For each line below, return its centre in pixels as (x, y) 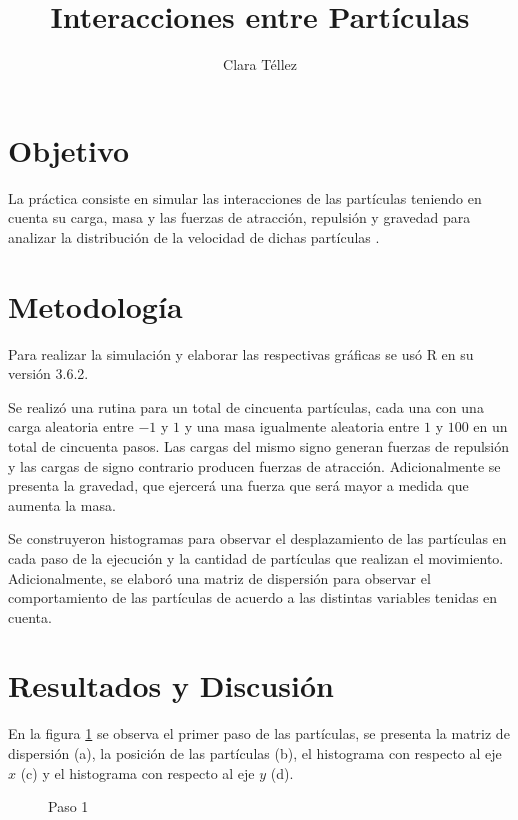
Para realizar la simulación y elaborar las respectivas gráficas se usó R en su (241, 353)
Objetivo (69, 149)
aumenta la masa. (62, 504)
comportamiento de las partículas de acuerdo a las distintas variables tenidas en (253, 597)
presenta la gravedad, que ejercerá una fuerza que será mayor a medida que (238, 485)
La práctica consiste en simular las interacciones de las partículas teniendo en (245, 197)
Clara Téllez (260, 64)
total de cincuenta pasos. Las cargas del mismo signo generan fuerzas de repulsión (259, 445)
